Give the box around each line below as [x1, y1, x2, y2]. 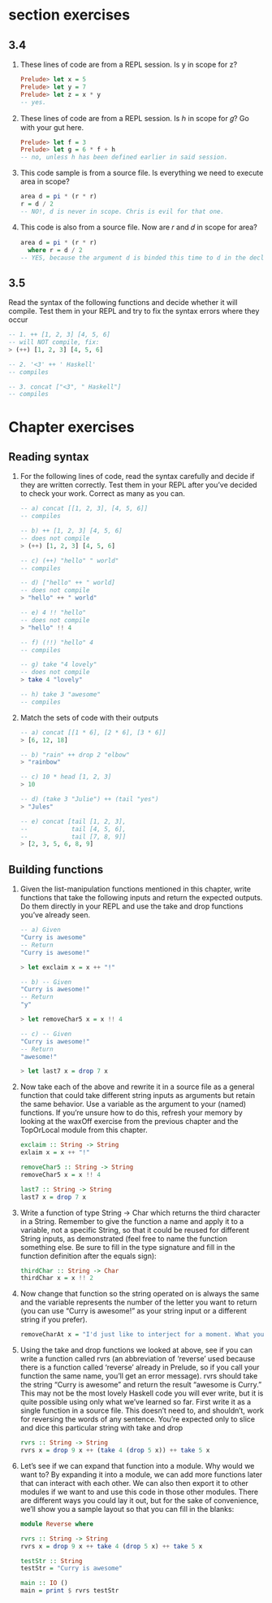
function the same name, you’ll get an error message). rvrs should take [19, 1371, 258, 1381]
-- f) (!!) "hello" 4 [19, 638, 93, 647]
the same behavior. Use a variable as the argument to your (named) [19, 1100, 246, 1109]
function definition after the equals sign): [19, 1251, 157, 1261]
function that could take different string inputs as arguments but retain [19, 1091, 256, 1100]
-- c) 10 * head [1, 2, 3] [19, 773, 112, 782]
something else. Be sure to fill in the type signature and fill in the [19, 1242, 235, 1252]
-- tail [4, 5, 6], [19, 825, 127, 833]
